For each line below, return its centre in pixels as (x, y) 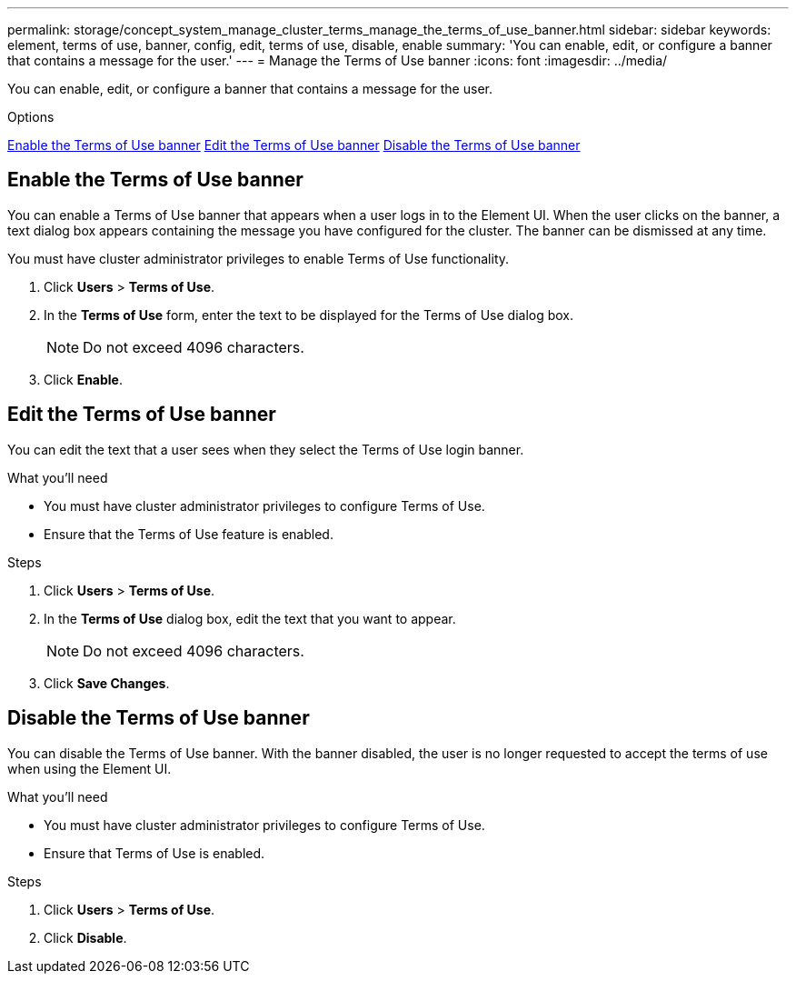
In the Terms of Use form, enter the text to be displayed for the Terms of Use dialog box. (309, 315)
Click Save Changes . (107, 683)
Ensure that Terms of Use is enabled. (154, 853)
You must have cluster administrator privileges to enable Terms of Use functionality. (259, 258)
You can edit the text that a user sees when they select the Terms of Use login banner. (266, 449)
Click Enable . (83, 379)
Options (31, 117)
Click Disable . (85, 937)
